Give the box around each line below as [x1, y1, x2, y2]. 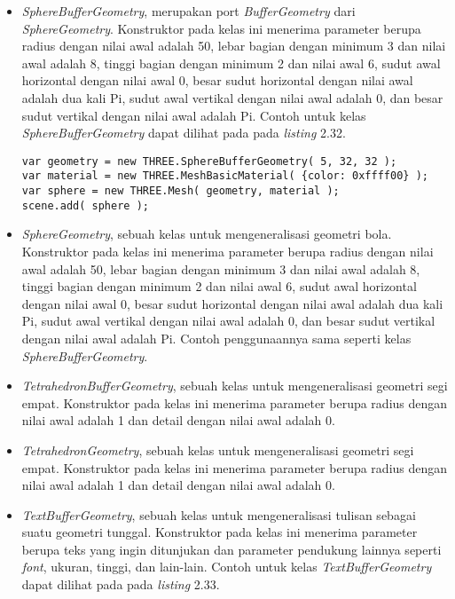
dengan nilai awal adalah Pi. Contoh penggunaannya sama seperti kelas [21, 328, 412, 347]
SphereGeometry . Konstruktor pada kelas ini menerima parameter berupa [21, 19, 421, 37]
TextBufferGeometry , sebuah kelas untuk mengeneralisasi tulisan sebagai [21, 505, 416, 524]
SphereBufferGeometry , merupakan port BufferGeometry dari [21, 2, 356, 20]
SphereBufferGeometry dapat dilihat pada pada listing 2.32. [21, 123, 346, 142]
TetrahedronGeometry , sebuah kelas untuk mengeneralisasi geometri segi [21, 440, 414, 459]
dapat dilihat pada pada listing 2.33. [21, 575, 220, 594]
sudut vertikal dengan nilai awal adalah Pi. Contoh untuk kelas [21, 106, 366, 124]
